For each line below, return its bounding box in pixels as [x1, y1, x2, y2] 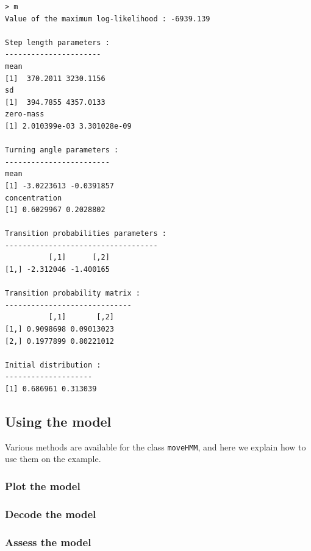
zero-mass [5, 110, 45, 119]
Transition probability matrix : [5, 289, 140, 298]
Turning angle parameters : [5, 146, 119, 155]
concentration [5, 193, 62, 202]
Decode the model [5, 506, 96, 521]
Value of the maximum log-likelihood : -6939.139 [5, 14, 210, 23]
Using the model [5, 411, 112, 430]
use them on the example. [5, 452, 101, 465]
